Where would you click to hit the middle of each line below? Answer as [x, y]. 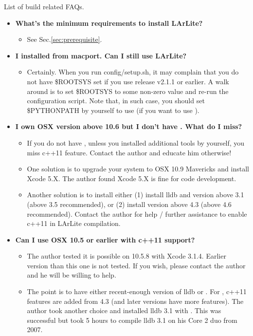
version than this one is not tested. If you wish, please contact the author [136, 265]
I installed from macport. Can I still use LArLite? [101, 55]
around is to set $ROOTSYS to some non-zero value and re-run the [128, 91]
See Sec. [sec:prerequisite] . [64, 39]
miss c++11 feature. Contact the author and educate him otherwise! [129, 152]
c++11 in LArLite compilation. [74, 223]
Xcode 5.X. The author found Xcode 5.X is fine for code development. [132, 178]
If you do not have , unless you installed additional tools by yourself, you [136, 142]
